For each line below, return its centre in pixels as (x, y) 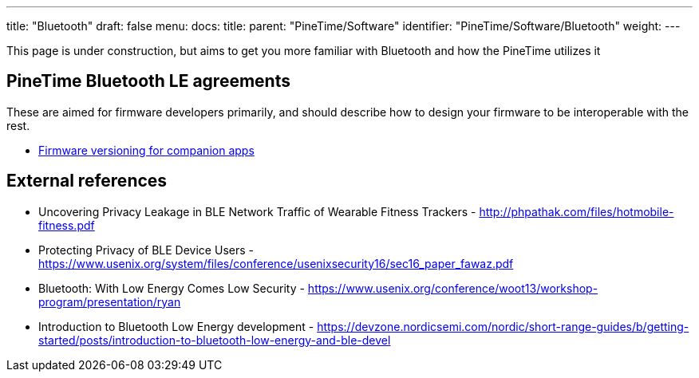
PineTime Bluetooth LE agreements (148, 81)
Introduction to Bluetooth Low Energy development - (176, 326)
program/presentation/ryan (110, 301)
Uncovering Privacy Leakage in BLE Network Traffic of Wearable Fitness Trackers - (257, 211)
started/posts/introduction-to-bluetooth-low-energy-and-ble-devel (215, 340)
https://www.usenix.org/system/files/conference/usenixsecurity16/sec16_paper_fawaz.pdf (276, 263)
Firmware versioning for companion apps (146, 150)
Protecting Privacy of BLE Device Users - (146, 250)
